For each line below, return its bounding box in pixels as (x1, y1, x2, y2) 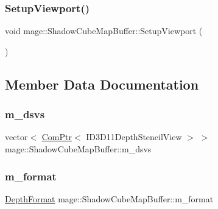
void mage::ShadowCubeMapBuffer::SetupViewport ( (5, 24, 203, 37)
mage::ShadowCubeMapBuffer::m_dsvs (5, 143, 152, 155)
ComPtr (41, 130, 72, 143)
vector (5, 130, 28, 143)
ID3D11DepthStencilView (86, 130, 182, 143)
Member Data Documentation (5, 74, 199, 93)
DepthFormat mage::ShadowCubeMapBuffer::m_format (5, 192, 214, 205)
